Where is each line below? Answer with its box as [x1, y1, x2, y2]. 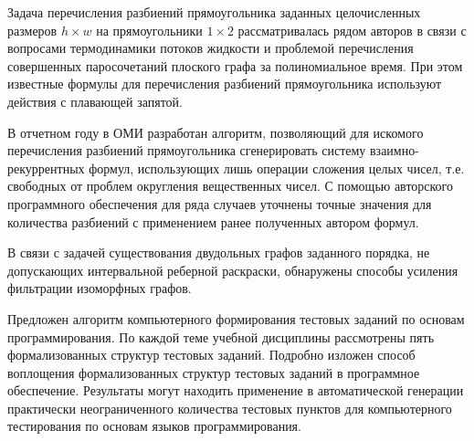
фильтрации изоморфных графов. [7, 278, 192, 298]
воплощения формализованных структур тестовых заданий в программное [7, 362, 420, 382]
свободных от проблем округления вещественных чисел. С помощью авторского [7, 176, 454, 195]
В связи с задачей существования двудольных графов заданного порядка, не [7, 243, 430, 262]
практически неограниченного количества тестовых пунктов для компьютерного [7, 398, 452, 417]
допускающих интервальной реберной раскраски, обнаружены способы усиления [7, 260, 458, 279]
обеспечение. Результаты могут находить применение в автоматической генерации [7, 381, 464, 400]
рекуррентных [7, 158, 85, 177]
